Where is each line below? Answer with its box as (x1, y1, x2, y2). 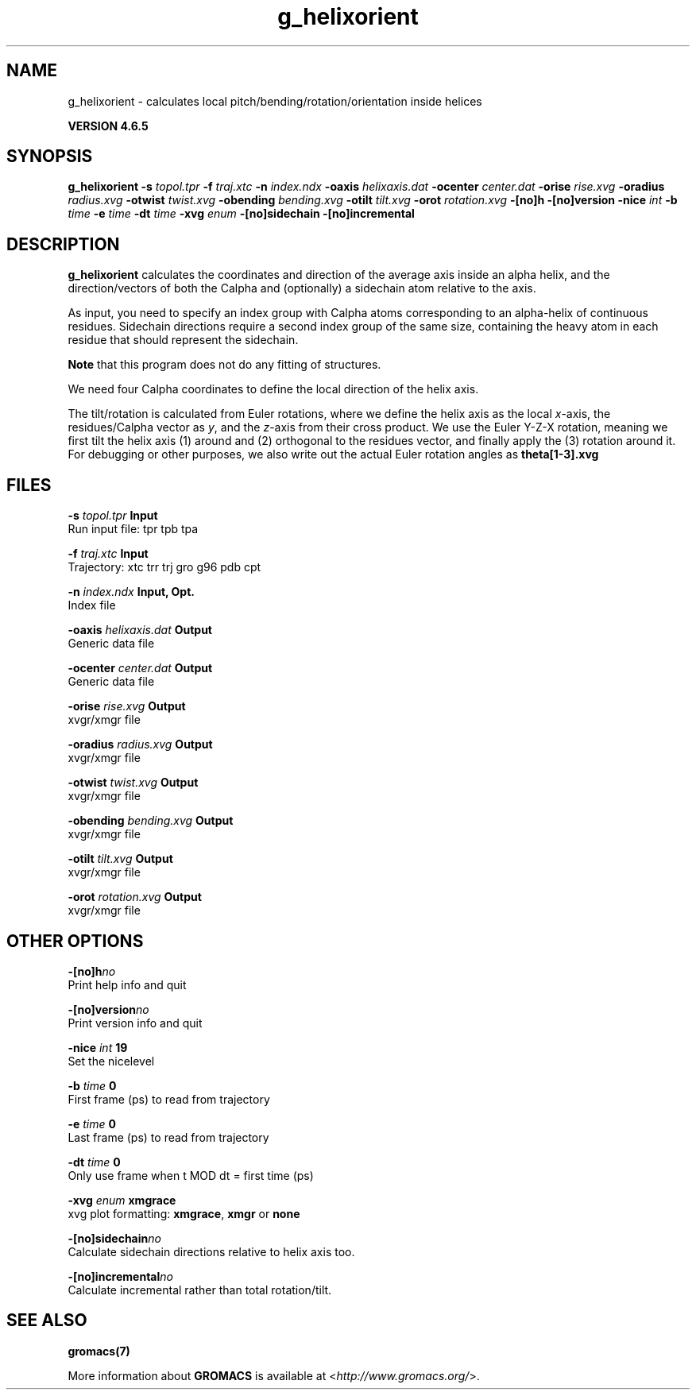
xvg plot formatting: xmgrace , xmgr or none (68, 1206, 300, 1220)
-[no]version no (68, 1002, 149, 1016)
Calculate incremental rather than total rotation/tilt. (68, 1282, 332, 1297)
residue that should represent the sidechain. (68, 333, 299, 347)
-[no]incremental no (68, 1269, 173, 1283)
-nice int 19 (68, 1040, 128, 1054)
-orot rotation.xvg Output (68, 890, 202, 904)
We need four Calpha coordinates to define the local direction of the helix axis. (68, 382, 479, 396)
